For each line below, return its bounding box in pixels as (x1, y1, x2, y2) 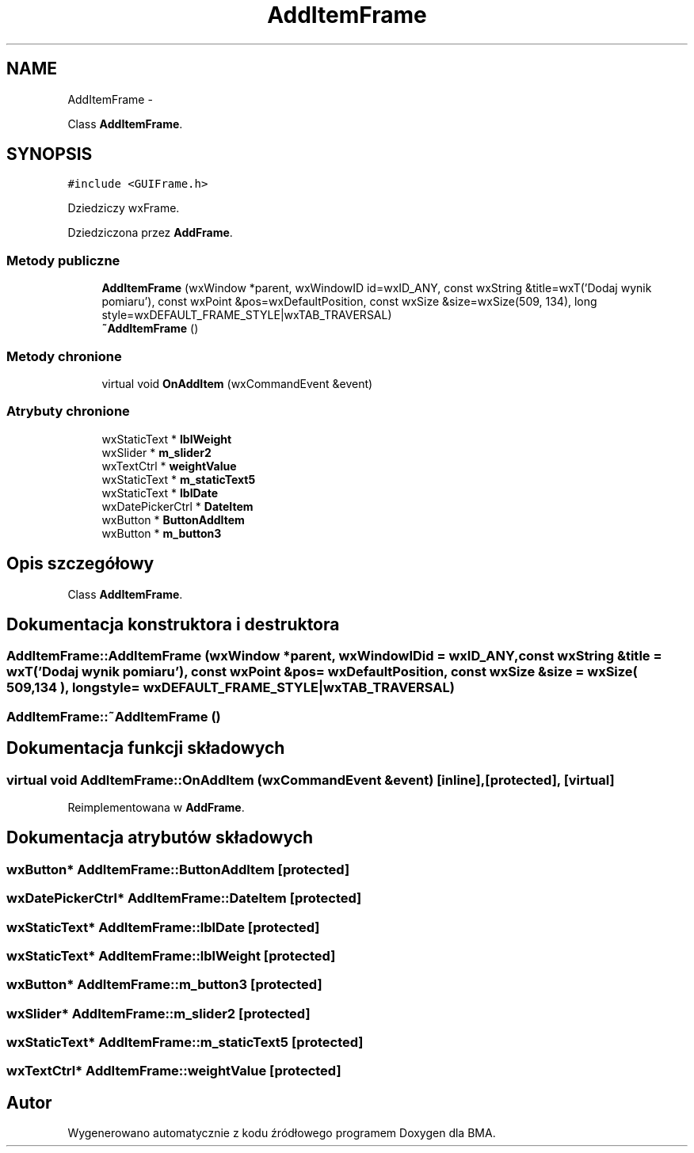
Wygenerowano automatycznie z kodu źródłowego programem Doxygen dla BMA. (67, 1126, 496, 1140)
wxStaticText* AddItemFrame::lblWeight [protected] (6, 947, 336, 964)
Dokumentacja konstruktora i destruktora (6, 614, 340, 634)
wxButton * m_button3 (101, 526, 222, 540)
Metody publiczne (6, 252, 120, 268)
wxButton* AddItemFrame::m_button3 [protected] (6, 976, 322, 993)
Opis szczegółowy (6, 554, 154, 574)
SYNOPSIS (6, 144, 93, 165)
